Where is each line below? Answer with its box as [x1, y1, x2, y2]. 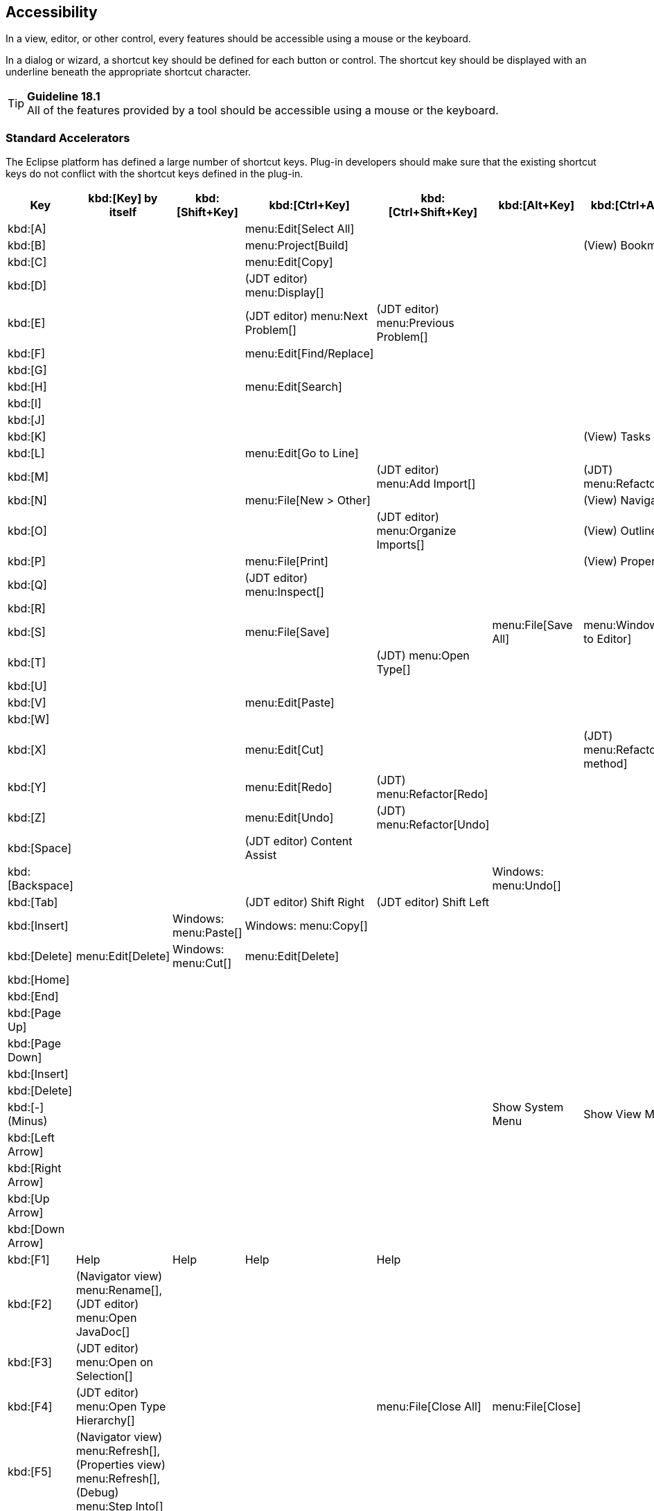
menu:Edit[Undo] [245, 811, 334, 825]
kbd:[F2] [8, 1297, 52, 1311]
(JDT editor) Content [245, 834, 353, 849]
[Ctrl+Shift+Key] [388, 205, 478, 220]
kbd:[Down [8, 1222, 65, 1237]
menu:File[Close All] [376, 1399, 481, 1414]
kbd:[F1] [8, 1253, 50, 1267]
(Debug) [76, 1485, 119, 1500]
